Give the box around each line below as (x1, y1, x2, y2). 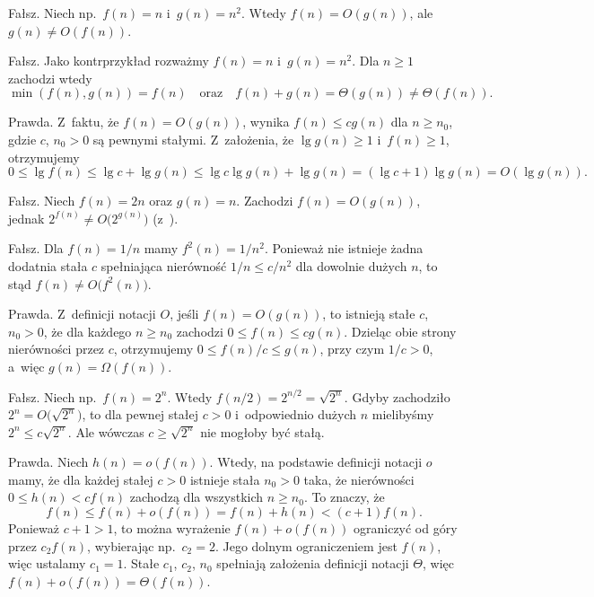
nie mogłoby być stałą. (200, 422, 325, 441)
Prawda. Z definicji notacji (8, 304, 156, 323)
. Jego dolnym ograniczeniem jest (214, 536, 397, 555)
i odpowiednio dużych (235, 405, 357, 424)
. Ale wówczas (67, 422, 144, 441)
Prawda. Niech (8, 452, 89, 471)
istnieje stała (189, 470, 260, 488)
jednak (8, 208, 45, 227)
